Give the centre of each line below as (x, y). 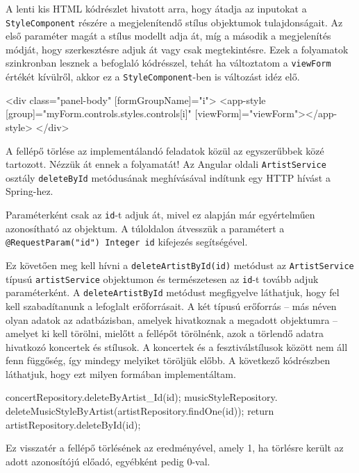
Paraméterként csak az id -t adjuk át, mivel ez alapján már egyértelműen (160, 215)
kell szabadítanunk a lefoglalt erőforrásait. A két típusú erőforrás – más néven (171, 306)
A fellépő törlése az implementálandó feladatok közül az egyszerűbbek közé (165, 150)
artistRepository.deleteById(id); (73, 424)
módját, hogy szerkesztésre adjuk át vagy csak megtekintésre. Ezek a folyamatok (177, 49)
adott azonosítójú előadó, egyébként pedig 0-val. (108, 461)
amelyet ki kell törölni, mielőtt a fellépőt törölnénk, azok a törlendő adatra (165, 333)
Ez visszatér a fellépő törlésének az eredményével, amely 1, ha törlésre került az (175, 448)
